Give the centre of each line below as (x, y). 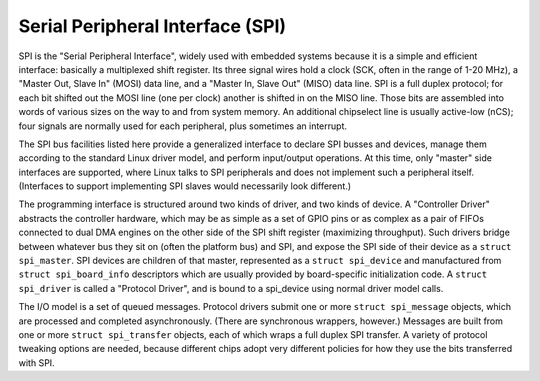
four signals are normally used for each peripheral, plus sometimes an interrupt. (182, 126)
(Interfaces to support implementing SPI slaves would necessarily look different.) (185, 186)
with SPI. (36, 362)
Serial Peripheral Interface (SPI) (152, 26)
